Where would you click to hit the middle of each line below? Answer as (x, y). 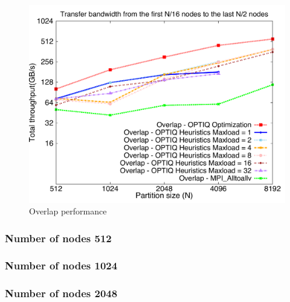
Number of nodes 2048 (61, 293)
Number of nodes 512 (58, 238)
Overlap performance (68, 211)
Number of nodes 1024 (61, 265)
